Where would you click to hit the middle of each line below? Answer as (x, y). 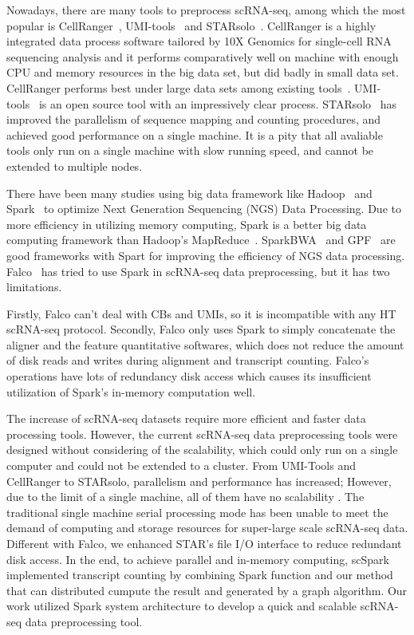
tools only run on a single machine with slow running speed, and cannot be (190, 150)
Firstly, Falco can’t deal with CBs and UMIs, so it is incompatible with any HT (201, 313)
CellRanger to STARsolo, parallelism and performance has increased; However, (199, 481)
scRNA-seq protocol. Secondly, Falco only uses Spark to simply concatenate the (201, 329)
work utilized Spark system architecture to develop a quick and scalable (182, 606)
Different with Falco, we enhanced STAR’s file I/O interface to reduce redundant (204, 543)
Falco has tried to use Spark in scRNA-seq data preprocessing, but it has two (198, 271)
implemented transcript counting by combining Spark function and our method (200, 575)
